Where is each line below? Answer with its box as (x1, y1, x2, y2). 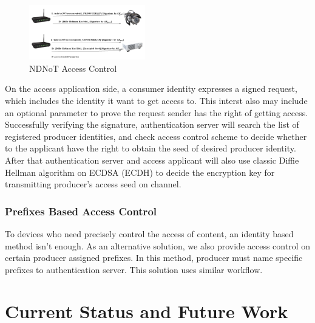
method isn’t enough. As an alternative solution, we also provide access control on (5, 239, 311, 252)
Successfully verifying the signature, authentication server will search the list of (5, 118, 299, 131)
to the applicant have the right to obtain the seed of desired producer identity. (5, 142, 296, 155)
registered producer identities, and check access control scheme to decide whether (5, 130, 307, 142)
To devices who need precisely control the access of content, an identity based (5, 227, 294, 240)
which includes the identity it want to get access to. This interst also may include (5, 94, 308, 106)
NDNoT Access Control (29, 61, 117, 74)
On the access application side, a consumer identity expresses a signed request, (5, 82, 297, 95)
